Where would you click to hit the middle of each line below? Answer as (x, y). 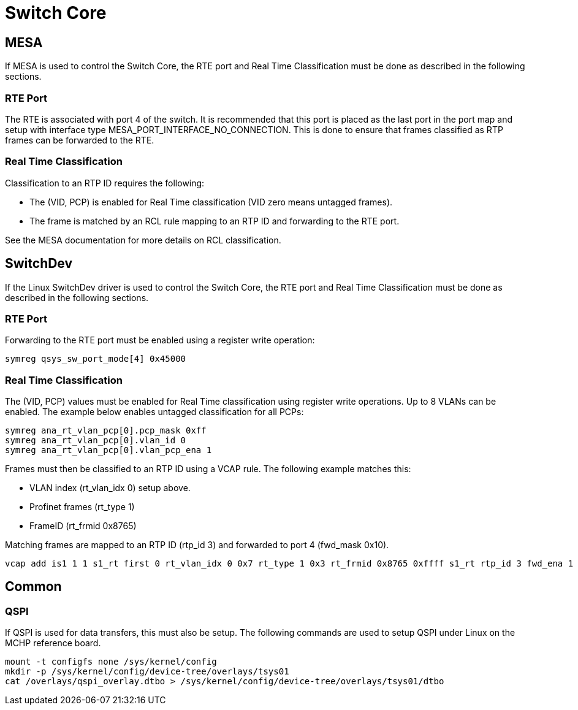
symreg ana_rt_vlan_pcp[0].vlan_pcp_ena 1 (108, 450)
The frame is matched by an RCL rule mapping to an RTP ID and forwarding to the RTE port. (215, 221)
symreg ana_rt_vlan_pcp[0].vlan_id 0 (96, 441)
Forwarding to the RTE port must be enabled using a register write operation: (160, 340)
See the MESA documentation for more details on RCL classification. (143, 240)
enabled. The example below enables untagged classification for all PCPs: (154, 412)
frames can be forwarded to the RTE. (80, 140)
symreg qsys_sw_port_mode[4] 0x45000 (96, 359)
